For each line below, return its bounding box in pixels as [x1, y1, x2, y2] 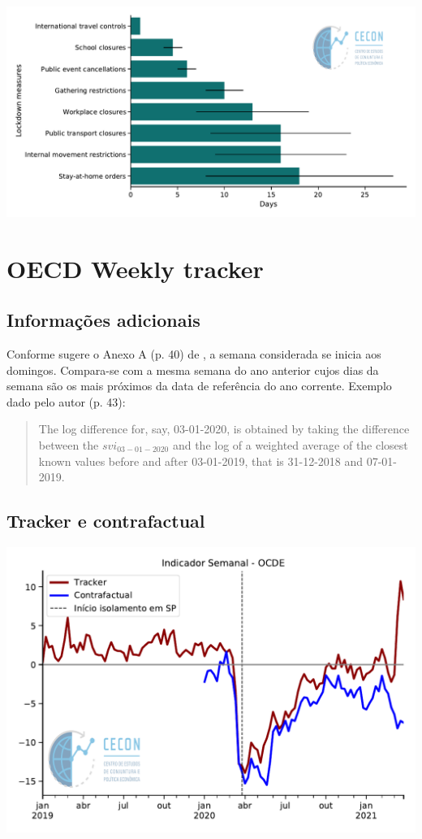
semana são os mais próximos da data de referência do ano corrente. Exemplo [6, 377, 392, 394]
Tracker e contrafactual [6, 508, 205, 533]
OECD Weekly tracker [6, 251, 264, 285]
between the [38, 437, 99, 454]
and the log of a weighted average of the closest [172, 437, 408, 454]
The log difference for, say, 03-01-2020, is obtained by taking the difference [38, 420, 410, 437]
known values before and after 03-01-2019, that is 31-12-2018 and [38, 452, 364, 469]
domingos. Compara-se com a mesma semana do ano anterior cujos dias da [6, 361, 379, 378]
